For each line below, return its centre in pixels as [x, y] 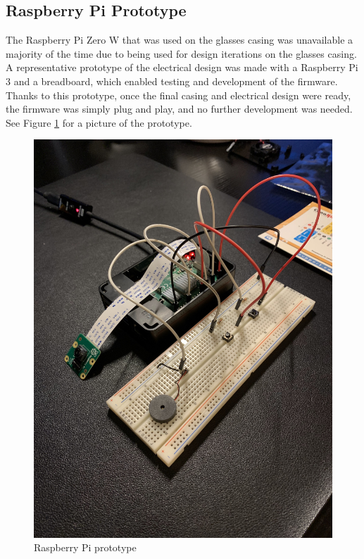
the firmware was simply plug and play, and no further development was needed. [179, 109]
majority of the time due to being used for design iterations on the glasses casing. [181, 53]
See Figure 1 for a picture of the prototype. [99, 122]
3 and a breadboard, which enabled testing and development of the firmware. [172, 81]
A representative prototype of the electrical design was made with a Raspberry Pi [182, 67]
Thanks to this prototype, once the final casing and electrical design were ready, [178, 95]
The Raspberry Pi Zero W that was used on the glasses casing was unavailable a [180, 40]
